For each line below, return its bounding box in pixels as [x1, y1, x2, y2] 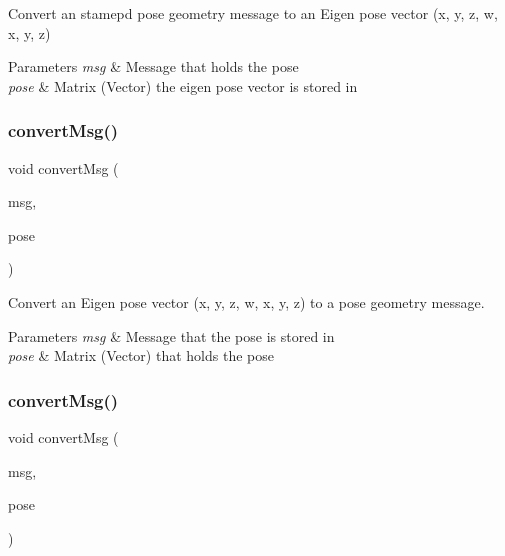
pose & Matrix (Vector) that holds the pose [8, 345, 274, 366]
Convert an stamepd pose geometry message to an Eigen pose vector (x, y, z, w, [8, 3, 498, 23]
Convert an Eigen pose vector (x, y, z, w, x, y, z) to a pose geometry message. [8, 291, 485, 312]
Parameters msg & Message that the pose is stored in [8, 325, 335, 346]
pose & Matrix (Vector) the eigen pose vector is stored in [8, 75, 358, 96]
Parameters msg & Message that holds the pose [8, 56, 299, 77]
